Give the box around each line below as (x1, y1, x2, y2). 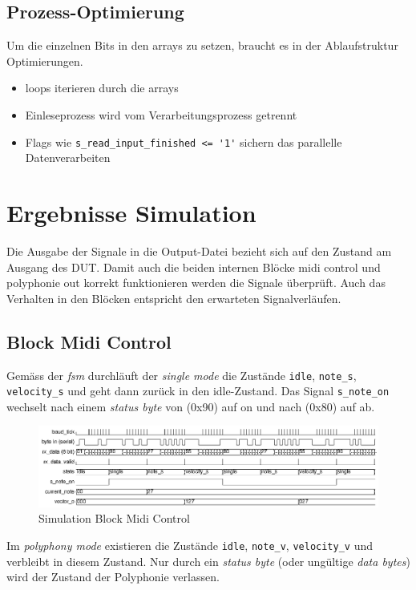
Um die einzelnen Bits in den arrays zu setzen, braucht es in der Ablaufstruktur (6, 37, 398, 54)
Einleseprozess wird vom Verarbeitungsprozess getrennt (25, 106, 297, 123)
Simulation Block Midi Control (38, 510, 190, 527)
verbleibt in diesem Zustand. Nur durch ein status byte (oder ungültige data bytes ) (6, 552, 410, 569)
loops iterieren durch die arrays (25, 79, 179, 96)
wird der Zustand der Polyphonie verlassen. (6, 568, 220, 585)
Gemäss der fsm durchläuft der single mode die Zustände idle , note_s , (6, 366, 357, 383)
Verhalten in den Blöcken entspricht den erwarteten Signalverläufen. (6, 289, 341, 306)
